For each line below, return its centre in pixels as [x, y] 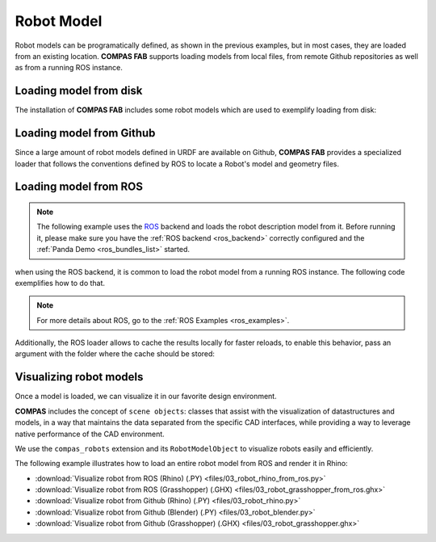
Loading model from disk [79, 91]
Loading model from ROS [79, 187]
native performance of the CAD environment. [90, 434]
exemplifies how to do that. [60, 283]
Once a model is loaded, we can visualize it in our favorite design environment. [146, 397]
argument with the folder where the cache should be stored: [115, 354]
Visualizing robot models [79, 377]
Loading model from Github [85, 133]
